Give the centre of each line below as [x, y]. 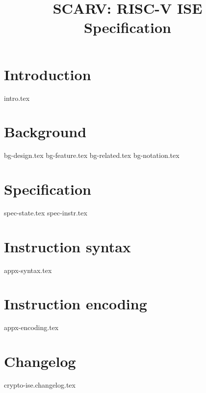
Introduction [48, 74]
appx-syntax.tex [28, 270]
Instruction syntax [67, 246]
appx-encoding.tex [31, 327]
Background [45, 132]
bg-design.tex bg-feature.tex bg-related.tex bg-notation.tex [92, 155]
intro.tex [17, 98]
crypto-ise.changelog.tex [40, 385]
